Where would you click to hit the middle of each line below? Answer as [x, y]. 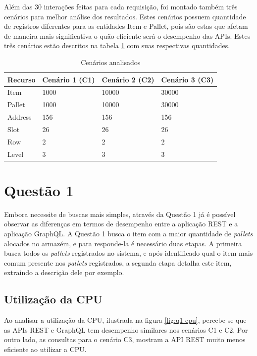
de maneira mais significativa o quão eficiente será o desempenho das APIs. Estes [127, 36]
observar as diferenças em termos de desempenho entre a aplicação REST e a [121, 224]
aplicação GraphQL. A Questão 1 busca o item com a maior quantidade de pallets [128, 234]
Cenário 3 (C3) [187, 79]
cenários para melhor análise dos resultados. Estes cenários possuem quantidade [125, 16]
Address [20, 117]
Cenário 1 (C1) [69, 79]
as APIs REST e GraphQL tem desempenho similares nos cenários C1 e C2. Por [126, 329]
